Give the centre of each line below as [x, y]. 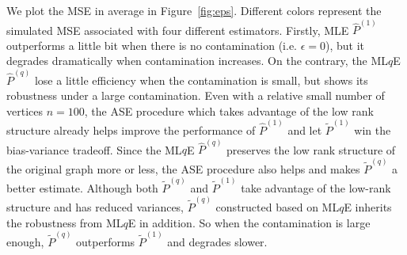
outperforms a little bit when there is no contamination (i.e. [152, 45]
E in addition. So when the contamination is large [249, 222]
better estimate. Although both [82, 187]
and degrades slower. [217, 241]
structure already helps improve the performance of [131, 130]
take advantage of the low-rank [316, 187]
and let [305, 130]
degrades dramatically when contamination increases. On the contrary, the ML [198, 61]
